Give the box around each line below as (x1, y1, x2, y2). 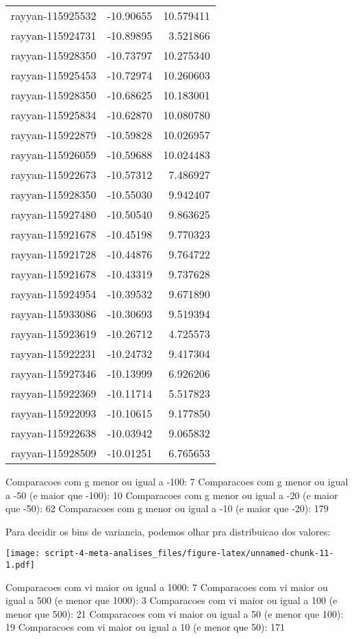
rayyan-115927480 (11, 206, 97, 222)
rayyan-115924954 (11, 286, 97, 302)
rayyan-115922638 (11, 425, 97, 441)
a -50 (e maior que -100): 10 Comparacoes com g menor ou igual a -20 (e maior (5, 487, 338, 502)
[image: (5, 548, 40, 559)
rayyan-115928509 (11, 445, 97, 461)
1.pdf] (5, 560, 35, 570)
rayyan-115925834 (11, 107, 97, 123)
